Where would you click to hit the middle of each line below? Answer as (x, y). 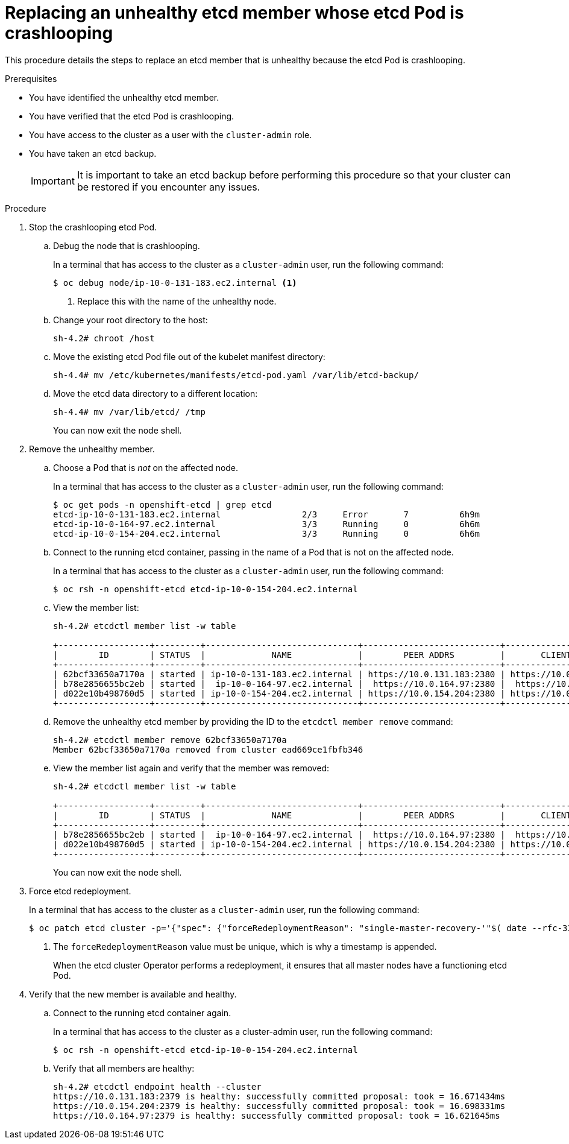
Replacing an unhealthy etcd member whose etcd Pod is (234, 13)
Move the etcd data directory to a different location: (156, 393)
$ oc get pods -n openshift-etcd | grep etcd (162, 504)
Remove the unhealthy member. (92, 449)
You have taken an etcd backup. (93, 153)
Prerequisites (31, 78)
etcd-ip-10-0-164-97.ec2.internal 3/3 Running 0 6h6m (267, 524)
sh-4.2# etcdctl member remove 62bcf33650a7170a (170, 740)
